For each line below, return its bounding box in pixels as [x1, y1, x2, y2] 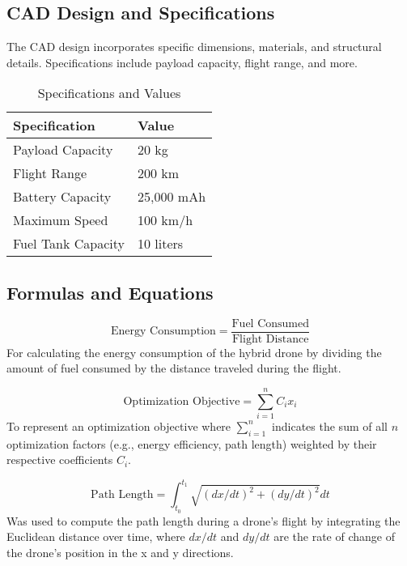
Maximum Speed [13, 211, 108, 230]
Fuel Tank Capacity [13, 234, 125, 253]
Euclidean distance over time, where [6, 528, 185, 545]
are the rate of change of [273, 528, 395, 545]
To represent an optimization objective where [6, 417, 231, 434]
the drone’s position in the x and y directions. [6, 543, 234, 560]
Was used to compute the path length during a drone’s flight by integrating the [6, 512, 401, 529]
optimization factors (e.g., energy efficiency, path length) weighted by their [6, 435, 377, 452]
